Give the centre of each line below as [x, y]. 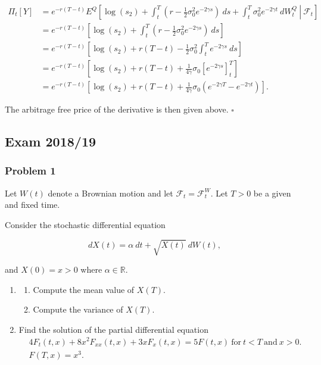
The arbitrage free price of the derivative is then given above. [117, 109]
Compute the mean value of [84, 289]
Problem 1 [30, 171]
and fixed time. [32, 205]
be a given [272, 193]
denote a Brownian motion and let [110, 193]
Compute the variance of [78, 309]
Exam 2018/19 [51, 141]
